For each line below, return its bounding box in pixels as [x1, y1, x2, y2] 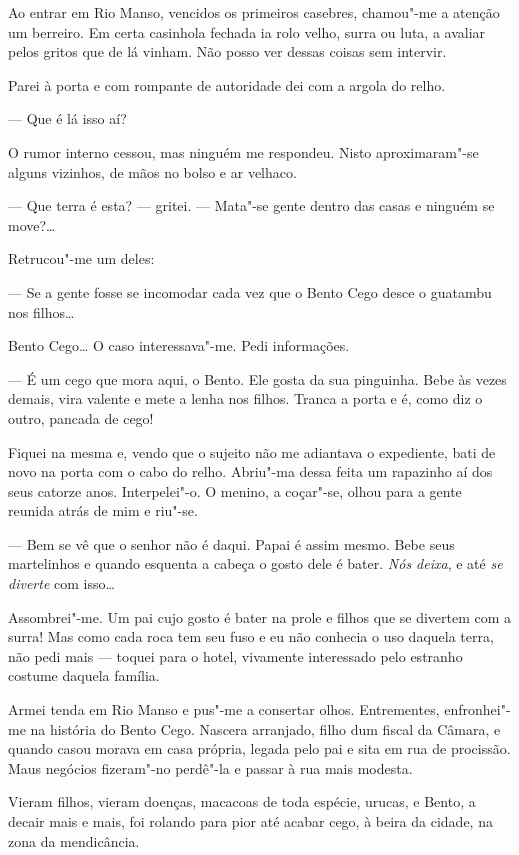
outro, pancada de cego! [8, 407, 154, 428]
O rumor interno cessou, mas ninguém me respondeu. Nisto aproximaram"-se [8, 141, 479, 162]
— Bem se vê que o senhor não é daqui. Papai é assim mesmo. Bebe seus [8, 533, 455, 554]
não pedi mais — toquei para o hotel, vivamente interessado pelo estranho [8, 645, 463, 666]
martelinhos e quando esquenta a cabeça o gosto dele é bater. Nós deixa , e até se [8, 553, 503, 574]
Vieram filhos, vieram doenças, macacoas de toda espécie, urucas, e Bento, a [8, 791, 476, 812]
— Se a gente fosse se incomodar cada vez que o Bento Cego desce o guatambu [8, 281, 492, 302]
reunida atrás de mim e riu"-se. [8, 500, 198, 521]
